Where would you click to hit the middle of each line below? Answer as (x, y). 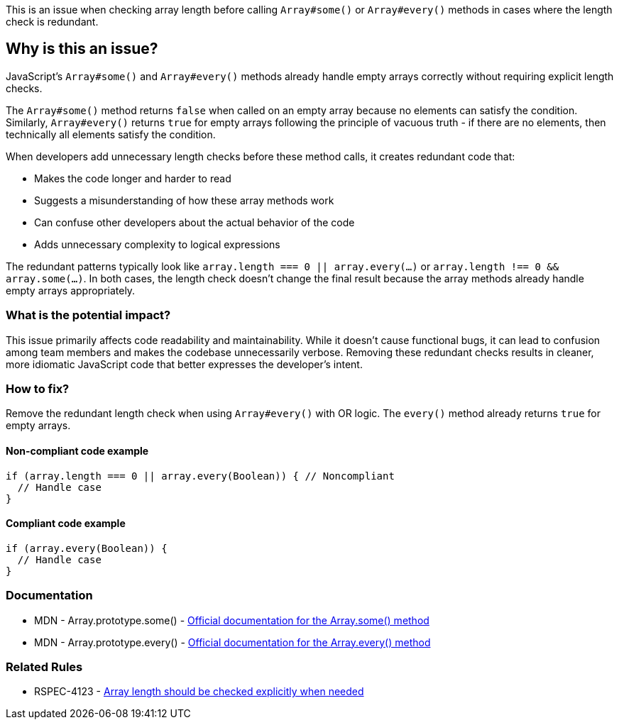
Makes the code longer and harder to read (133, 178)
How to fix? (38, 388)
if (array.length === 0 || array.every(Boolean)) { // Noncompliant (200, 476)
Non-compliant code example (77, 450)
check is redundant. (52, 22)
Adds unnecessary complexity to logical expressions (157, 244)
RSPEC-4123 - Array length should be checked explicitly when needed (199, 692)
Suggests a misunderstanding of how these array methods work (184, 200)
